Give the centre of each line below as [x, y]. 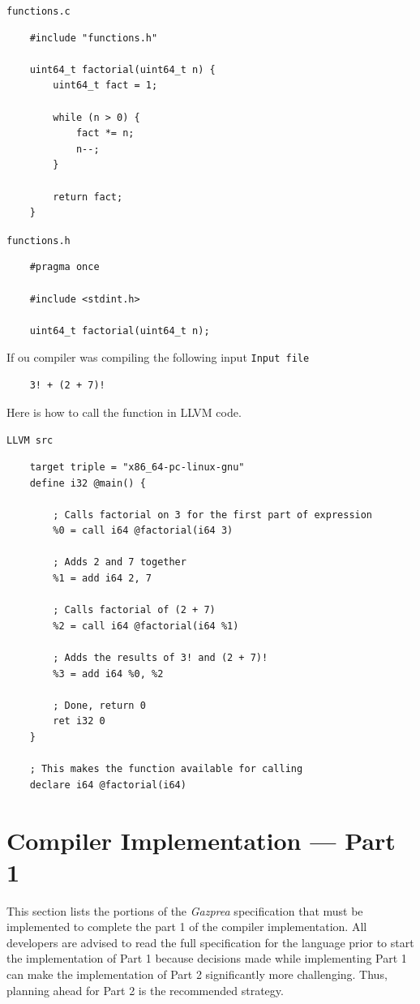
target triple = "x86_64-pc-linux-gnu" [137, 467]
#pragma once [64, 267]
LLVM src [30, 441]
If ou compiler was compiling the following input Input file [158, 357]
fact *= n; [105, 133]
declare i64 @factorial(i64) [108, 785]
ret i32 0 [79, 721]
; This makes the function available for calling [166, 769]
